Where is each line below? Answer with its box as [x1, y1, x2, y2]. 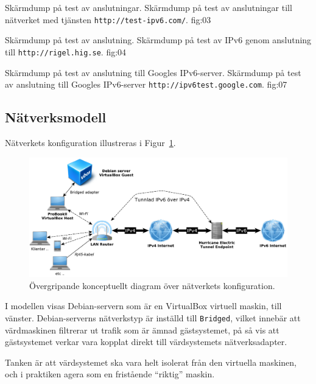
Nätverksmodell [5, 108, 107, 127]
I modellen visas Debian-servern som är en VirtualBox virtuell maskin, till [5, 299, 282, 312]
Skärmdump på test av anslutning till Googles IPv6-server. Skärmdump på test [5, 66, 301, 79]
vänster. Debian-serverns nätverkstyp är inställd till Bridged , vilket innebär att [5, 312, 301, 324]
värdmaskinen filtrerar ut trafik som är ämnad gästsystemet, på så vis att [5, 323, 279, 336]
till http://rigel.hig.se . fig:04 [5, 45, 127, 58]
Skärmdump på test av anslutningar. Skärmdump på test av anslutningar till [5, 1, 292, 13]
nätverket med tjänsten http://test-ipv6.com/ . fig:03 [5, 13, 211, 26]
